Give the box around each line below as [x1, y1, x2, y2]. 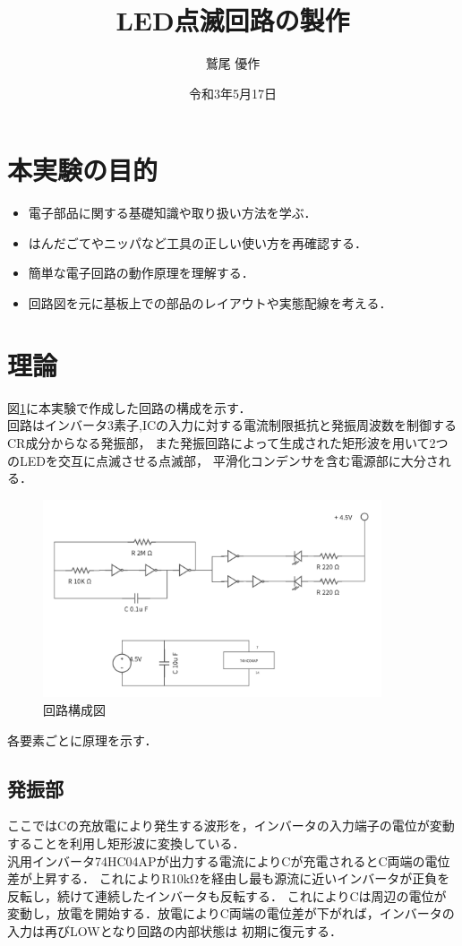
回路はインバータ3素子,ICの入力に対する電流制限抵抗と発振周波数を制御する [7, 416, 458, 434]
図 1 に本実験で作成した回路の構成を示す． [7, 398, 252, 417]
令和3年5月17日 [189, 83, 277, 102]
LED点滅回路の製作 [115, 2, 350, 39]
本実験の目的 [7, 151, 158, 188]
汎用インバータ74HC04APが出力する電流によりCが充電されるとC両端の [7, 851, 425, 870]
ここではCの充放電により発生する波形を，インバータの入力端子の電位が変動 [7, 816, 455, 835]
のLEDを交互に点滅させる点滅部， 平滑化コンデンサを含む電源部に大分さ [7, 451, 439, 469]
